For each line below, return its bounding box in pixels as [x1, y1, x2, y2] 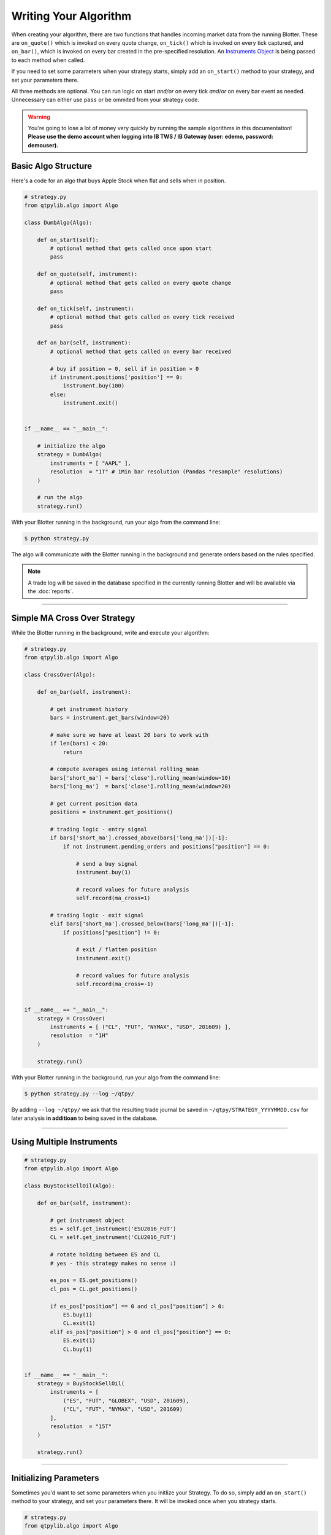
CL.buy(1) [63, 1345, 93, 1353]
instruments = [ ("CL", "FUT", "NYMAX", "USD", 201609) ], [50, 1024, 232, 1030]
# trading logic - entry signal [50, 826, 147, 833]
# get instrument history [50, 705, 128, 712]
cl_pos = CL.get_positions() [50, 1285, 138, 1292]
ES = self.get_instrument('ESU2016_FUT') [50, 1226, 177, 1232]
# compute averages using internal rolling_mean [50, 766, 199, 773]
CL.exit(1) [63, 1320, 96, 1327]
